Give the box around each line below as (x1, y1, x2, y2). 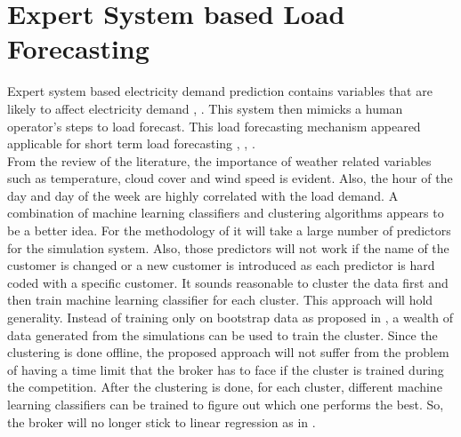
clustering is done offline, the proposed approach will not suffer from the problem (7, 343, 449, 362)
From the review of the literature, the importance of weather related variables (7, 151, 432, 170)
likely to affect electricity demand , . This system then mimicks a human (7, 99, 403, 117)
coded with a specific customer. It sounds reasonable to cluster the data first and (7, 273, 449, 291)
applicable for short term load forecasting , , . (7, 134, 255, 153)
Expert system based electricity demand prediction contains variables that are (7, 82, 433, 100)
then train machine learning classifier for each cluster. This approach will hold (7, 290, 433, 309)
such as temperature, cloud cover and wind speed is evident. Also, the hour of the (7, 169, 453, 187)
